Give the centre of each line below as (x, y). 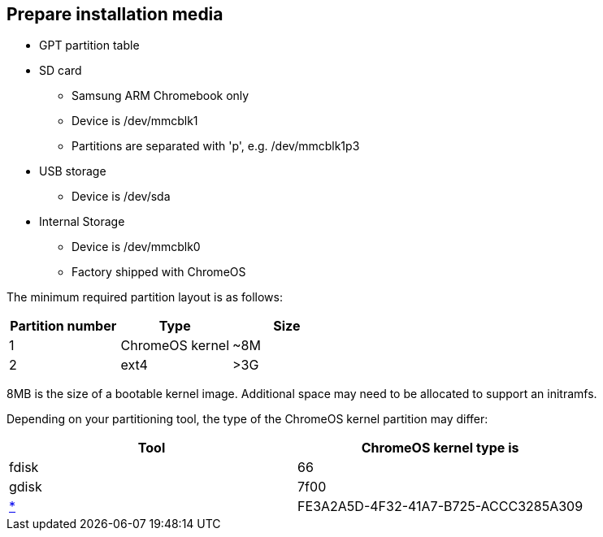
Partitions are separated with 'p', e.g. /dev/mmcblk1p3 (216, 146)
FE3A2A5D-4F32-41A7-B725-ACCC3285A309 (440, 507)
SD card (61, 71)
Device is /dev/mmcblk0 (136, 247)
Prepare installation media (115, 14)
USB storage (73, 171)
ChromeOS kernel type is (440, 448)
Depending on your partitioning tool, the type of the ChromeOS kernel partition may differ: (247, 419)
